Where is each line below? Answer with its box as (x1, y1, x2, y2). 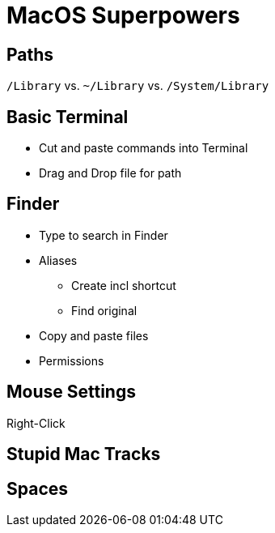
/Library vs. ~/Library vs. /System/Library (6, 79, 269, 93)
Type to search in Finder (39, 228, 168, 242)
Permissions (39, 353, 104, 368)
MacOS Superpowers (6, 2, 240, 29)
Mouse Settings (6, 382, 136, 403)
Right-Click (6, 416, 66, 430)
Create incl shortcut (71, 278, 176, 292)
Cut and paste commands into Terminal (39, 141, 248, 156)
